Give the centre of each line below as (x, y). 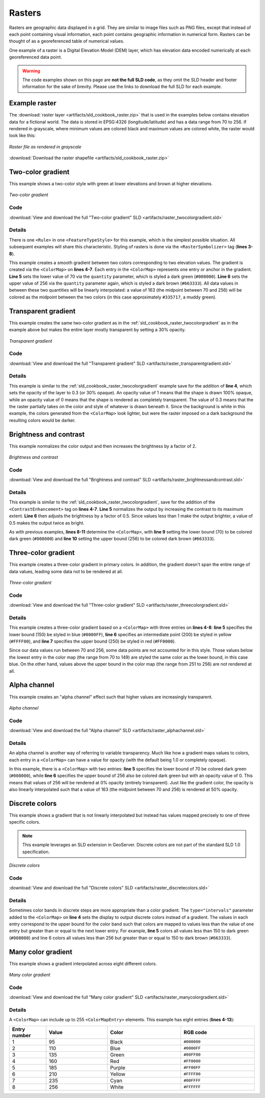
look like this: (22, 136)
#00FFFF (192, 1081)
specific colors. (25, 822)
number (22, 1035)
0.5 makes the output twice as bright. (47, 523)
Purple (118, 1068)
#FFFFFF (192, 1087)
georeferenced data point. (36, 57)
